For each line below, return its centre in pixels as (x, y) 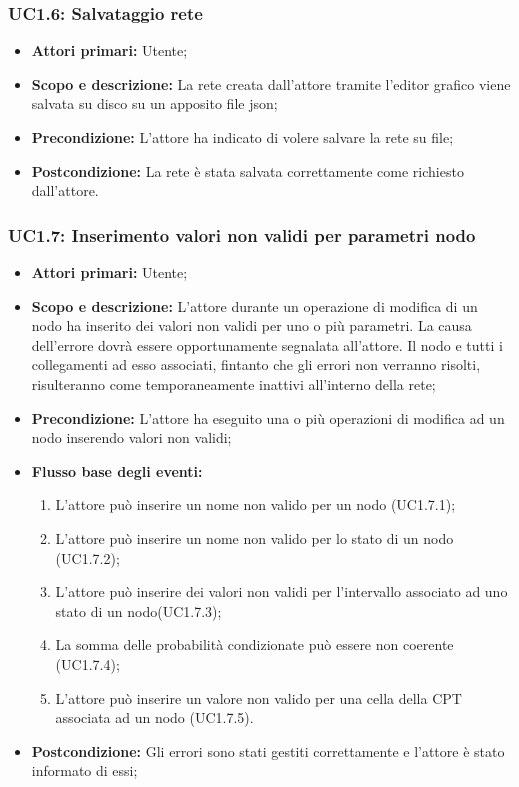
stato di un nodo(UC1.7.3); (138, 610)
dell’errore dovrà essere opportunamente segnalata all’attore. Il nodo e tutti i (267, 344)
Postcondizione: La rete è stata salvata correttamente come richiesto (247, 170)
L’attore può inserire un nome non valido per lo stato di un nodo (254, 537)
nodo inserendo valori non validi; (131, 437)
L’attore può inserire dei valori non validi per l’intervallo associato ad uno (281, 591)
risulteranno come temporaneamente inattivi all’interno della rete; (233, 383)
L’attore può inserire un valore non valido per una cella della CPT (258, 697)
